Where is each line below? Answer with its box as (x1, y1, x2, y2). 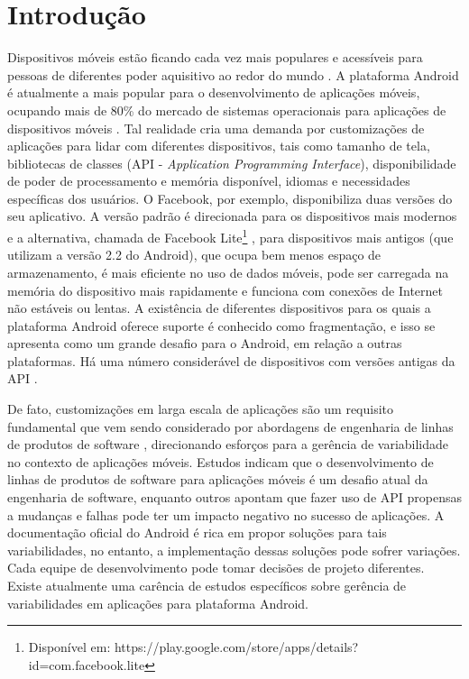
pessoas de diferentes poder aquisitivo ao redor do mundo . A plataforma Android (7, 65, 459, 84)
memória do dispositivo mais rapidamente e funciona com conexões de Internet (7, 280, 443, 299)
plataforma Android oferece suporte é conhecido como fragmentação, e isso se (7, 316, 436, 335)
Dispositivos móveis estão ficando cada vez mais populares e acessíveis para (7, 48, 423, 67)
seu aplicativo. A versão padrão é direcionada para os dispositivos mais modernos (7, 206, 457, 225)
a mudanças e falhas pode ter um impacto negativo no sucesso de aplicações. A (7, 505, 445, 524)
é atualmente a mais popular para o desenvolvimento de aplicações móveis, (7, 83, 420, 102)
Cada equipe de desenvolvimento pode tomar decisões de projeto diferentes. (7, 558, 425, 577)
